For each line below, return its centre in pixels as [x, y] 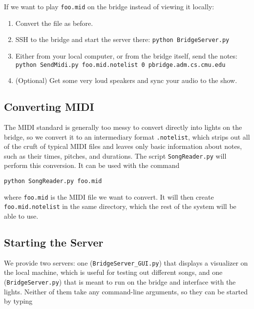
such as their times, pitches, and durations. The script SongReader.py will [115, 155]
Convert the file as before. [54, 23]
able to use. [21, 216]
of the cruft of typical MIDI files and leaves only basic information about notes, [123, 146]
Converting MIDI [49, 107]
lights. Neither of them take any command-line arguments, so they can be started [126, 291]
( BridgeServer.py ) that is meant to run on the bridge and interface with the [120, 282]
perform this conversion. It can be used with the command [92, 165]
